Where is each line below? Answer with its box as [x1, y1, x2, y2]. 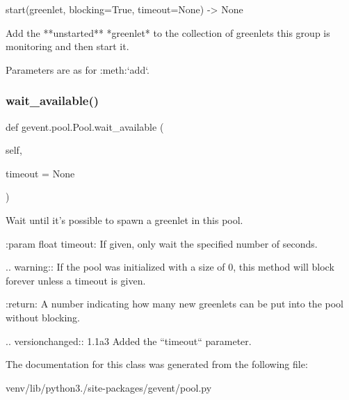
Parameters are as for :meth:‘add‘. [6, 62, 150, 77]
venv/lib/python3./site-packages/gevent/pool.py [6, 380, 212, 394]
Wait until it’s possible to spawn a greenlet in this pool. [6, 212, 243, 227]
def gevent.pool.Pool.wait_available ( [6, 119, 164, 134]
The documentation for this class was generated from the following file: [6, 357, 308, 371]
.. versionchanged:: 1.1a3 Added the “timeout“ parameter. [6, 333, 252, 348]
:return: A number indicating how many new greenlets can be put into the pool [6, 296, 343, 311]
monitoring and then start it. [6, 39, 129, 54]
